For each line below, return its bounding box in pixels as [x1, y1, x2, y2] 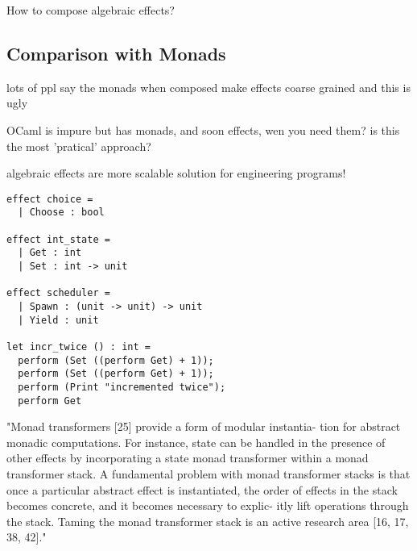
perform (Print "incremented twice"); [18, 381, 226, 393]
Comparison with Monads [6, 40, 226, 65]
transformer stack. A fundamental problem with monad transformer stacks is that [6, 465, 411, 482]
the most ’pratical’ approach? [6, 137, 151, 154]
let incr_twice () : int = [6, 340, 151, 353]
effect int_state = [6, 233, 110, 245]
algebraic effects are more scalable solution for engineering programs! [6, 165, 346, 182]
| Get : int [18, 247, 82, 259]
